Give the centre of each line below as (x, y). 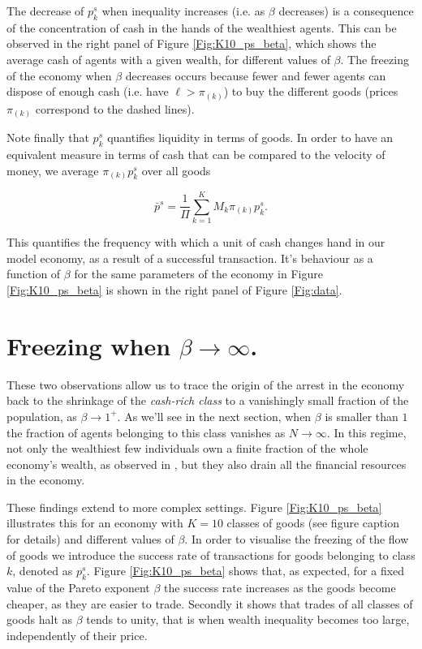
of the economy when (59, 75)
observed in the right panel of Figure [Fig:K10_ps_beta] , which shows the (192, 43)
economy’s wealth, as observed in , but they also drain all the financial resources (207, 464)
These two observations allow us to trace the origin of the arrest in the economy (206, 384)
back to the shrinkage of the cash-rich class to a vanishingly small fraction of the (208, 400)
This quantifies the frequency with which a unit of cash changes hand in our (196, 242)
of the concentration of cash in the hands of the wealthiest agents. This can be (202, 27)
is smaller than (362, 416)
